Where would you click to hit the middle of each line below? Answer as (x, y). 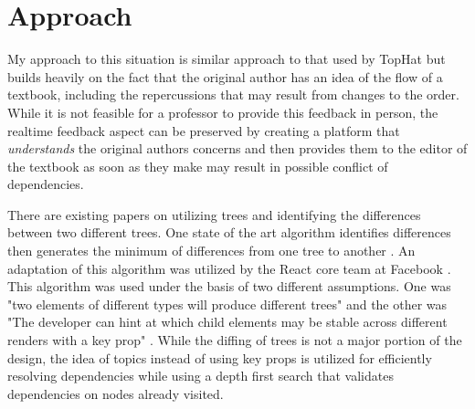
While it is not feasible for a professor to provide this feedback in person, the (223, 112)
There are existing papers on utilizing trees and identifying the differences (214, 214)
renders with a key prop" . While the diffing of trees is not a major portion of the (235, 340)
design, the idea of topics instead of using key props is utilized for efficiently (220, 357)
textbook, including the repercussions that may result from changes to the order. (233, 94)
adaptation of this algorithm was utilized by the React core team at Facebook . (229, 268)
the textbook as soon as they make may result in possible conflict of (198, 166)
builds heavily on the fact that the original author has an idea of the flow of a (225, 76)
